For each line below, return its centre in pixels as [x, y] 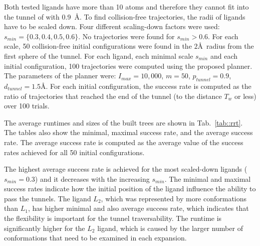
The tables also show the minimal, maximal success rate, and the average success [128, 132]
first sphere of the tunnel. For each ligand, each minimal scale [99, 55]
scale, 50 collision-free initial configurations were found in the [98, 46]
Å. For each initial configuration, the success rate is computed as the [146, 86]
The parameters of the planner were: [60, 76]
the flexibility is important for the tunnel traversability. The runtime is [113, 218]
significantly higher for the [45, 228]
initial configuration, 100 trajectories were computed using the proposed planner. [128, 66]
